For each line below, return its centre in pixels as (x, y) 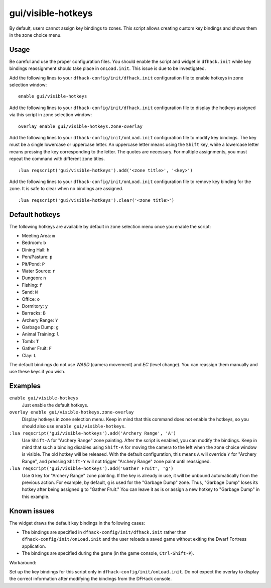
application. (34, 546)
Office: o (31, 299)
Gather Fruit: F (37, 348)
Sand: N (30, 292)
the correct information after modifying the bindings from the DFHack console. (91, 579)
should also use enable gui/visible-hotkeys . (74, 426)
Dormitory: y (35, 306)
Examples (25, 386)
